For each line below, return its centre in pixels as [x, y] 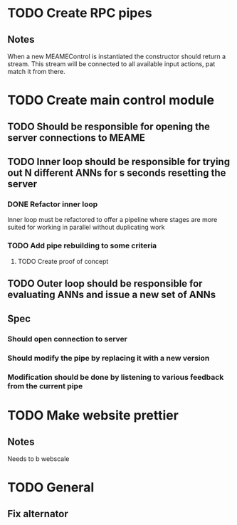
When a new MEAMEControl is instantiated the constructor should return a [117, 56]
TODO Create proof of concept [63, 261]
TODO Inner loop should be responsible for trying [118, 161]
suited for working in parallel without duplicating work [86, 227]
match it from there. [36, 71]
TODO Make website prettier [93, 416]
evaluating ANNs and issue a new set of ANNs [111, 294]
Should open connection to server [68, 339]
